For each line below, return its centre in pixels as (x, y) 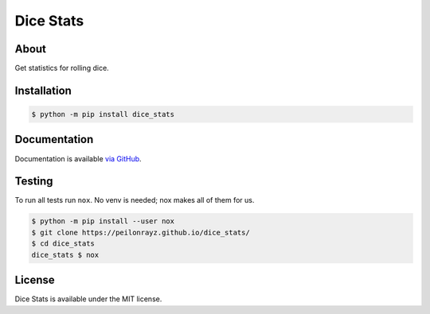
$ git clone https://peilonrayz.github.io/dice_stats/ (141, 232)
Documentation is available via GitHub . (78, 158)
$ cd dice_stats (63, 244)
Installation (43, 90)
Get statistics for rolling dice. (62, 68)
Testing (34, 182)
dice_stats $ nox (65, 255)
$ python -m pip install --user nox (103, 221)
